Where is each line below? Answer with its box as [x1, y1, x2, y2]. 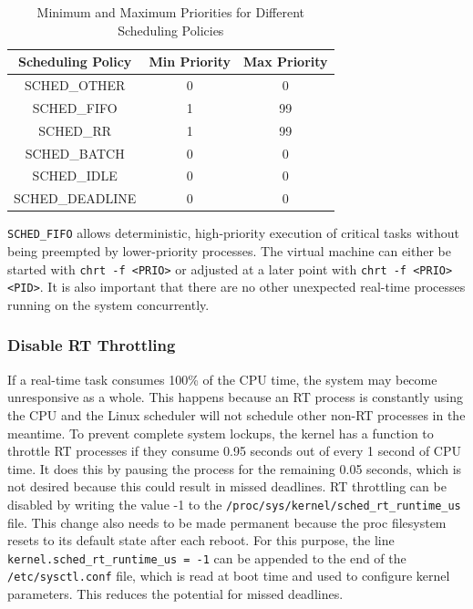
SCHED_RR [38, 120, 112, 139]
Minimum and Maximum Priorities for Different [36, 3, 305, 21]
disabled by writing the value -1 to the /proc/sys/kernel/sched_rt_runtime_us [7, 494, 461, 513]
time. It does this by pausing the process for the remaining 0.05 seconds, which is [7, 459, 462, 478]
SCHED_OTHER [24, 76, 126, 95]
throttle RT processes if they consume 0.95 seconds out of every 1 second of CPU [7, 441, 461, 460]
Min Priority [149, 52, 231, 71]
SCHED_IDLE [32, 166, 118, 185]
